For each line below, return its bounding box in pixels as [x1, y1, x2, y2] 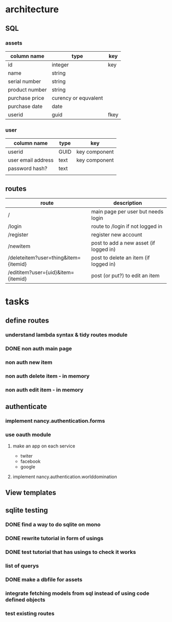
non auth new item [5, 359, 53, 366]
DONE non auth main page [5, 345, 72, 352]
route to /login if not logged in [91, 223, 163, 230]
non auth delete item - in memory [5, 373, 90, 380]
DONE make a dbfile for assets [5, 576, 83, 583]
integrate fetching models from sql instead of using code [5, 590, 149, 597]
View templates [5, 488, 56, 497]
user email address [8, 157, 54, 164]
